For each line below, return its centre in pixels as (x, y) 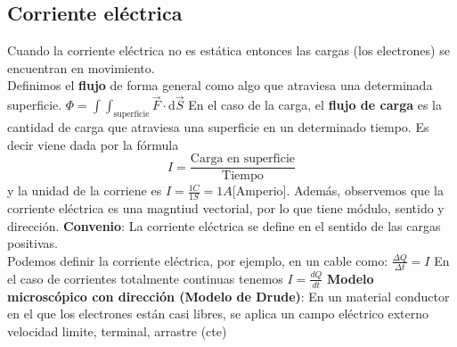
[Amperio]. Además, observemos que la (338, 190)
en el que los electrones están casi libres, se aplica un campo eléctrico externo (218, 314)
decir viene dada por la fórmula (93, 144)
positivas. (33, 243)
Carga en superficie (242, 159)
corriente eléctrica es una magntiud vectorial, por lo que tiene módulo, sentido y (226, 208)
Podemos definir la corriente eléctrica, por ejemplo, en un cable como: (198, 260)
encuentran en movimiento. (81, 67)
